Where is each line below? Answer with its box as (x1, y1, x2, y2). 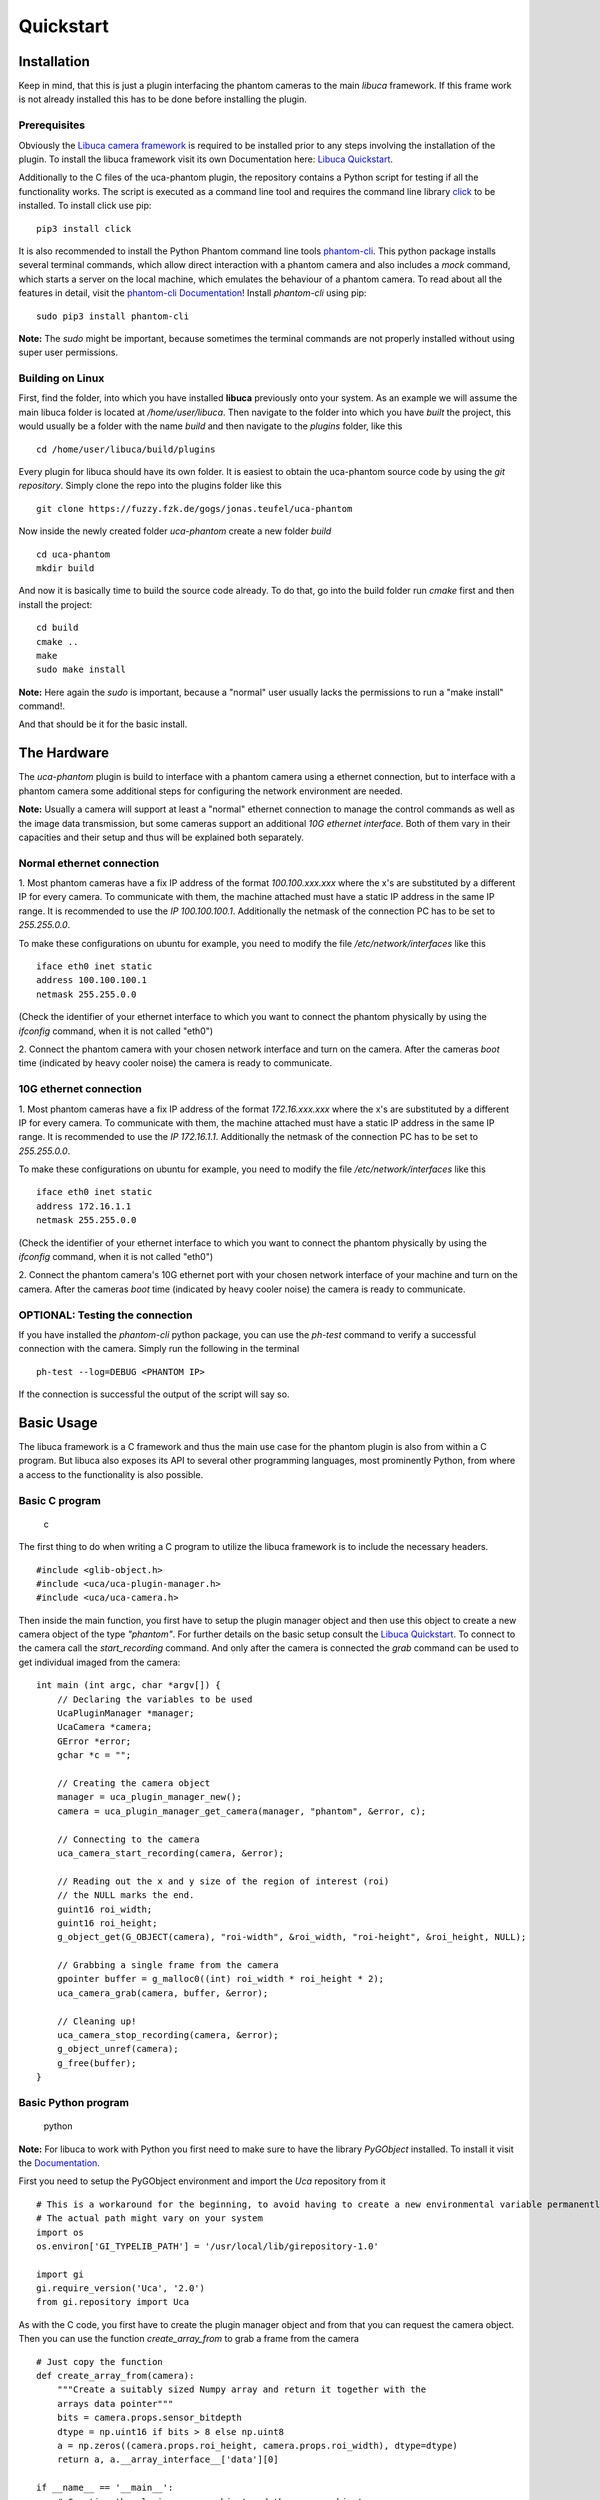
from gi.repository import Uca (36, 2296, 190, 2308)
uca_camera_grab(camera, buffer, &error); (56, 1987, 269, 1999)
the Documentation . (18, 2156, 100, 2169)
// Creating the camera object (56, 1778, 211, 1789)
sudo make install (36, 664, 127, 675)
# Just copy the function (36, 2356, 164, 2367)
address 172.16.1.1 (36, 1200, 132, 1212)
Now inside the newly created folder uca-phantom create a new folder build (18, 525, 332, 537)
